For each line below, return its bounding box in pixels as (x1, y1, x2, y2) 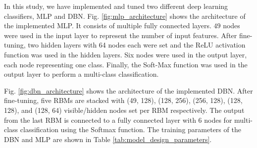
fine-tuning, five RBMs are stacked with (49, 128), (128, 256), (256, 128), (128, (4, 95, 243, 105)
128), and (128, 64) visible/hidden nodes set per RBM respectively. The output (4, 104, 245, 115)
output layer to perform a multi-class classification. (4, 69, 159, 79)
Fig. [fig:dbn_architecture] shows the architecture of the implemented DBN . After (4, 85, 253, 96)
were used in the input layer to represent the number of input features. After (4, 30, 237, 40)
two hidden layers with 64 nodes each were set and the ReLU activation (28, 40, 246, 50)
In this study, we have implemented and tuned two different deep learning (4, 1, 228, 11)
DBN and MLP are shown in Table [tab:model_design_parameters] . (4, 134, 212, 144)
